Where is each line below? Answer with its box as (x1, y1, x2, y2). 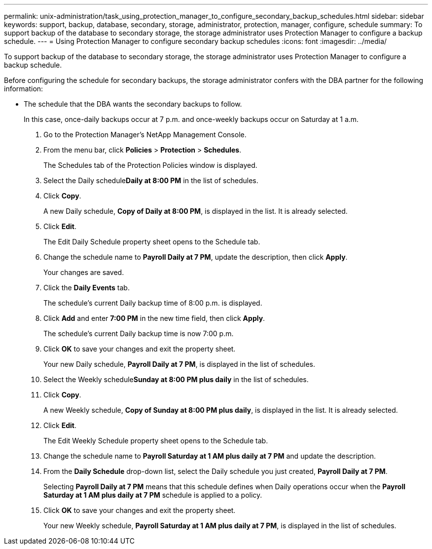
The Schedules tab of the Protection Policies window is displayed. (43, 161, 257, 169)
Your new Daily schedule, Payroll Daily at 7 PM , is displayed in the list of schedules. (43, 360, 315, 368)
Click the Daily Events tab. (43, 283, 130, 292)
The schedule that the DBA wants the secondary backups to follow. (24, 100, 242, 108)
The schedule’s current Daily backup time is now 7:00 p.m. (43, 329, 234, 338)
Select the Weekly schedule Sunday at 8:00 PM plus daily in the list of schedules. (43, 375, 309, 384)
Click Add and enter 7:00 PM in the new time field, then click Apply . (43, 314, 265, 322)
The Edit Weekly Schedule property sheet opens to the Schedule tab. (43, 436, 268, 445)
